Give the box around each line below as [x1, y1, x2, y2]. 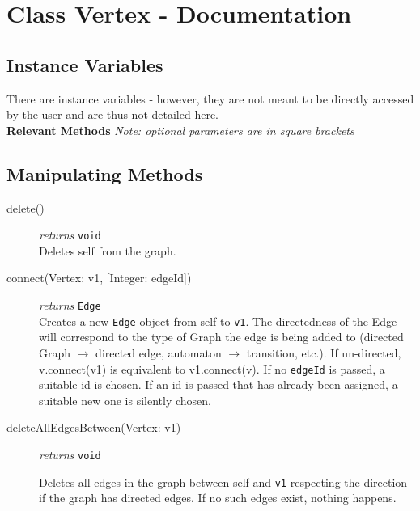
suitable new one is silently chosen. [39, 391, 212, 408]
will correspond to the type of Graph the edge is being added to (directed [39, 328, 404, 345]
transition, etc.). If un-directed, [246, 344, 401, 361]
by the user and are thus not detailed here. [6, 106, 218, 123]
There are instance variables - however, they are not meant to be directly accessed [6, 90, 414, 107]
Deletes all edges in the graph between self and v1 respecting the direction [39, 473, 408, 490]
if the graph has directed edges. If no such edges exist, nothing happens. [39, 489, 397, 506]
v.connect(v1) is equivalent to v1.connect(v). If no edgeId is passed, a [39, 360, 385, 377]
